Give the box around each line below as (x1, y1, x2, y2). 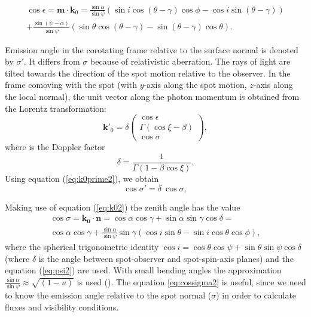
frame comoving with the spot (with (5, 78, 138, 91)
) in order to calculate (216, 289, 297, 301)
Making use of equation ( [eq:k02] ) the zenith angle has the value (5, 200, 240, 213)
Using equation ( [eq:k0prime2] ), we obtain (5, 172, 159, 184)
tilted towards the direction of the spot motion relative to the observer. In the (5, 66, 291, 79)
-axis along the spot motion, (144, 78, 247, 91)
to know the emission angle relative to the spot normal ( (5, 289, 212, 301)
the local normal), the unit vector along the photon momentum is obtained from (5, 90, 300, 102)
